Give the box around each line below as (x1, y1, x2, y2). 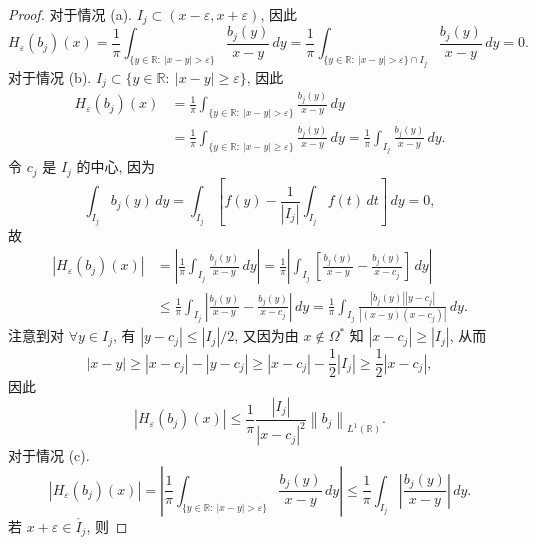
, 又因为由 (234, 325, 299, 346)
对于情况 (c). (8, 445, 90, 466)
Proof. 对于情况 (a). (8, 4, 132, 24)
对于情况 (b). (8, 66, 92, 87)
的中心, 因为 (76, 156, 156, 177)
